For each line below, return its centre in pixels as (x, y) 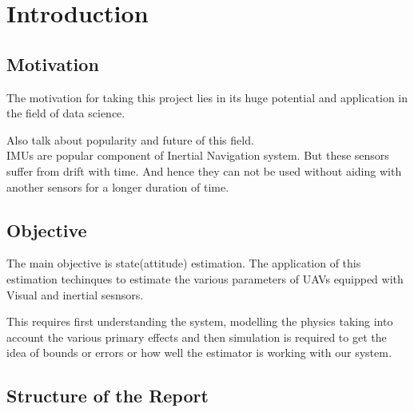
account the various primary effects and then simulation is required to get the (197, 337)
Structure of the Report (107, 396)
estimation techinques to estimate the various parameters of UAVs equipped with (205, 278)
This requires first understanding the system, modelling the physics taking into (200, 321)
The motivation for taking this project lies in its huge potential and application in (207, 97)
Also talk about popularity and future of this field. (130, 139)
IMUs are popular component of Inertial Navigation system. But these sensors (198, 155)
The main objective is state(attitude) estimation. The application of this (184, 263)
